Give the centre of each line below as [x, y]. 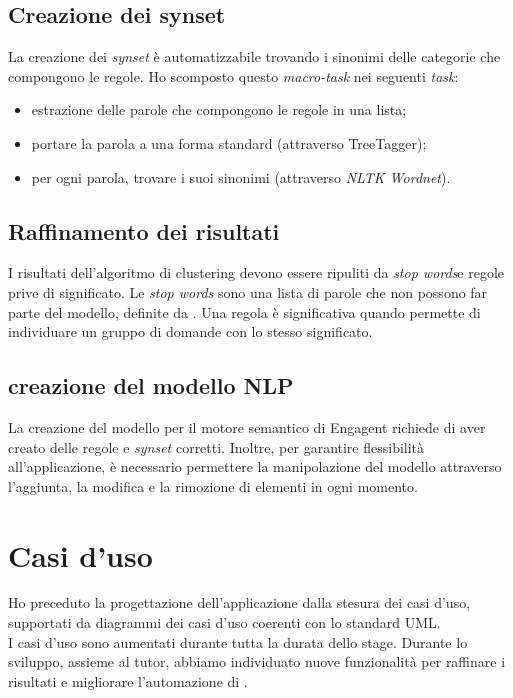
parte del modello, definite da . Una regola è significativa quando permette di [244, 311]
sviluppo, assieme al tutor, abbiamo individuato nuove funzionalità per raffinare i [257, 661]
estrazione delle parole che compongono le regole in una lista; [219, 109]
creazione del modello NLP [151, 385]
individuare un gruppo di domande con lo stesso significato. [190, 331]
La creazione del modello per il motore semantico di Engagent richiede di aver [247, 426]
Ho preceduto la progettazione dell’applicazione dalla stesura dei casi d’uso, [239, 602]
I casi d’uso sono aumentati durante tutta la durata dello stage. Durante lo [238, 641]
